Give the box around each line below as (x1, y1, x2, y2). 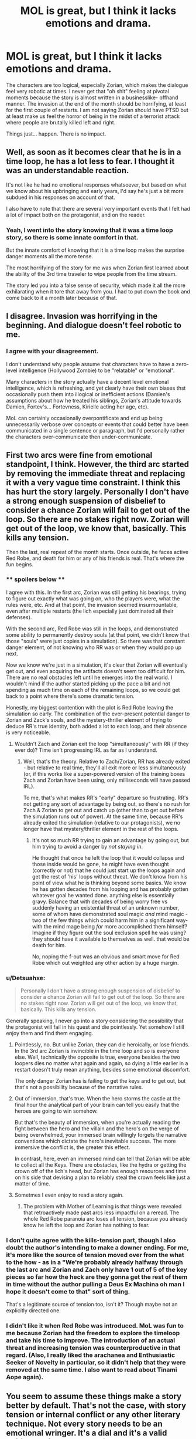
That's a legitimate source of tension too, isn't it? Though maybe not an (6, 1301, 178, 1308)
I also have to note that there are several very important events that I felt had (6, 205, 191, 212)
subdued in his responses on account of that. (6, 194, 115, 201)
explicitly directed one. (6, 1307, 61, 1314)
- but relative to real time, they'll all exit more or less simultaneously (23, 764, 186, 771)
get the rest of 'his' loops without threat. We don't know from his (32, 873, 188, 880)
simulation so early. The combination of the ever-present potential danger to (6, 710, 190, 717)
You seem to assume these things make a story (6, 1391, 182, 1401)
